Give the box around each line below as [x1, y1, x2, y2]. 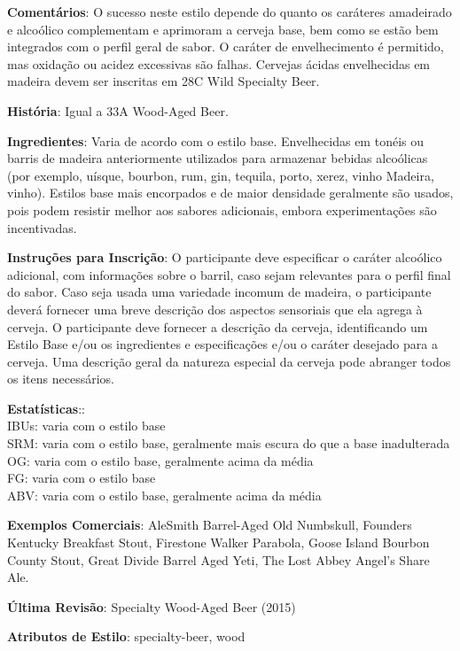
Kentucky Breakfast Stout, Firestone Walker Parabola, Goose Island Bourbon [7, 533, 430, 552]
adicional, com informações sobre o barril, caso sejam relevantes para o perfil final [7, 265, 451, 283]
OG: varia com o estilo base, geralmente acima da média [7, 451, 314, 469]
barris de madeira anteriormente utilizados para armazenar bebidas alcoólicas [7, 149, 428, 167]
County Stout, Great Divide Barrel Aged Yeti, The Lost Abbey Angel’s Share [7, 550, 430, 569]
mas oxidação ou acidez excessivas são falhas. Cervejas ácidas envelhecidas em [7, 54, 431, 73]
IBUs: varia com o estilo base [7, 416, 166, 435]
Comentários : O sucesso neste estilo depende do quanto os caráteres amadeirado [7, 3, 452, 20]
